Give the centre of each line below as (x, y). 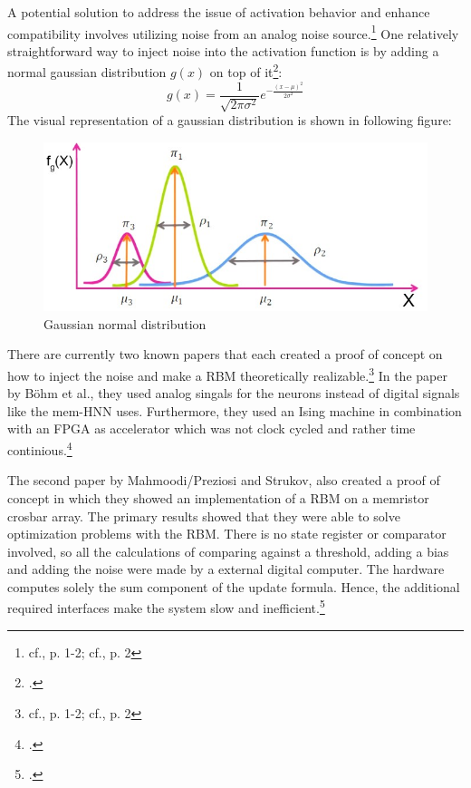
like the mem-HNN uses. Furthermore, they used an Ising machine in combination (235, 410)
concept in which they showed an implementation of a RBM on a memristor (218, 497)
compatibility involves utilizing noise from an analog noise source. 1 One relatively (233, 32)
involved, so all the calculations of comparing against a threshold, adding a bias (228, 551)
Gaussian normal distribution (125, 323)
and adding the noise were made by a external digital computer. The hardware (226, 569)
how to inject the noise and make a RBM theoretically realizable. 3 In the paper (227, 374)
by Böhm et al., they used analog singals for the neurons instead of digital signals (234, 393)
